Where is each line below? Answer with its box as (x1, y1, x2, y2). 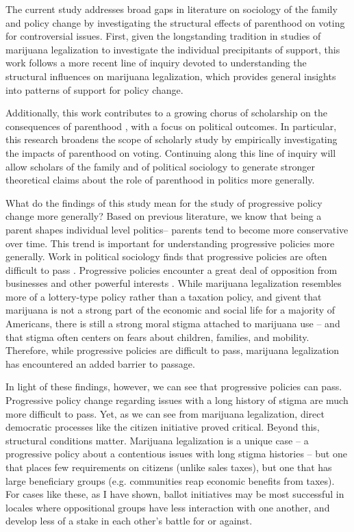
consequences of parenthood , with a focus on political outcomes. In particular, (5, 118, 337, 133)
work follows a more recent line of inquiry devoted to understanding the (5, 55, 307, 70)
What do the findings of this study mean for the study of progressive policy (5, 195, 323, 210)
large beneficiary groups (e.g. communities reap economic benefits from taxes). (5, 473, 335, 487)
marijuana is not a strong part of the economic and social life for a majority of (5, 303, 336, 317)
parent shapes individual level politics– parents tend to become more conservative (5, 222, 349, 236)
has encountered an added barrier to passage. (5, 356, 195, 370)
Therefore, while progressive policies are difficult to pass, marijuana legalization (5, 343, 340, 357)
